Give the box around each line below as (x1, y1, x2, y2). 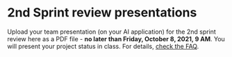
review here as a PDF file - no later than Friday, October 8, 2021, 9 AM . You (7, 34, 226, 43)
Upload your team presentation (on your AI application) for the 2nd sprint (7, 27, 217, 36)
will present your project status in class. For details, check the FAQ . (7, 42, 199, 50)
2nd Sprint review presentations (7, 5, 197, 21)
